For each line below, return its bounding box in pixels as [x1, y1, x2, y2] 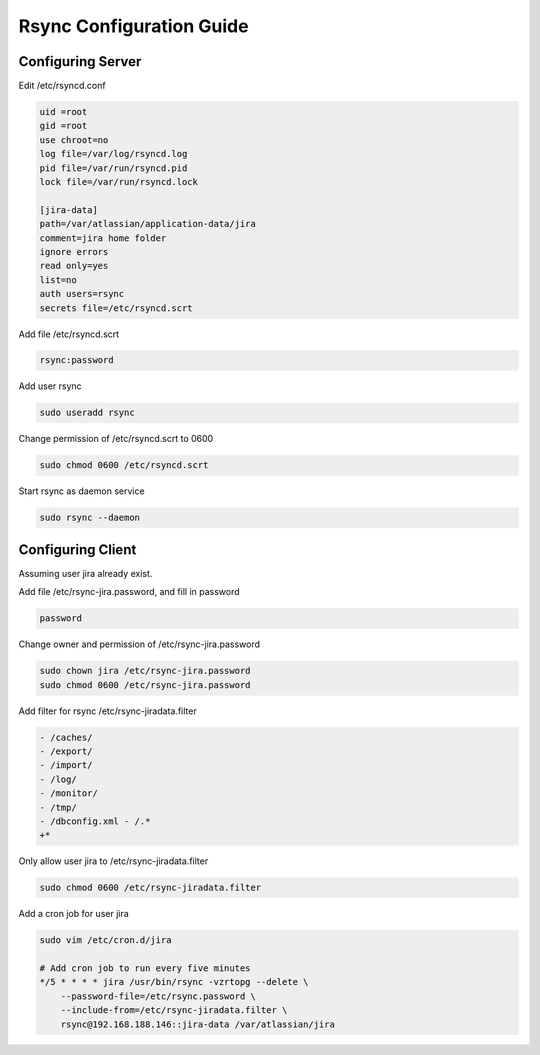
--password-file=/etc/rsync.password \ [60, 990, 257, 1002]
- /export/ [39, 745, 93, 757]
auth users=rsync [39, 288, 125, 300]
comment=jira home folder [39, 232, 167, 244]
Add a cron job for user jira [18, 908, 129, 920]
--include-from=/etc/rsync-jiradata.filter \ [60, 1005, 288, 1016]
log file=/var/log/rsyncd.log [39, 148, 188, 160]
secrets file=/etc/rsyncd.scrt [39, 302, 194, 314]
